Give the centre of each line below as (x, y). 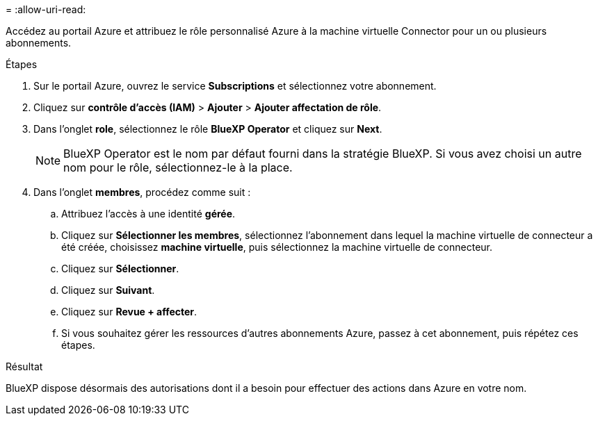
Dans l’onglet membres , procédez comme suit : (142, 192)
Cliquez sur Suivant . (108, 290)
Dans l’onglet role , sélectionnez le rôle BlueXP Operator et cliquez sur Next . (208, 129)
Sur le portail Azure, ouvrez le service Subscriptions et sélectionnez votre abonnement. (235, 86)
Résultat (24, 366)
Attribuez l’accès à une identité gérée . (148, 214)
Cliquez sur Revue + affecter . (129, 312)
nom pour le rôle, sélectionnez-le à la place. (178, 167)
